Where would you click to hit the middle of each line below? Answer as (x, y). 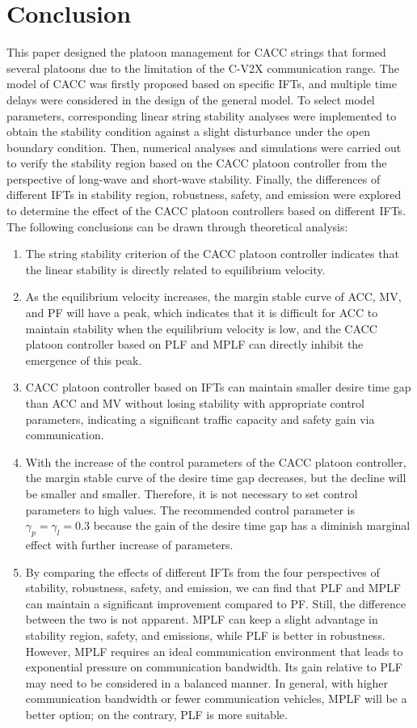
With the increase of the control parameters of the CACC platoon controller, (216, 461)
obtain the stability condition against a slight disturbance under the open (189, 131)
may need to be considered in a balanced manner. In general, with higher (207, 682)
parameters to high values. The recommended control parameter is (190, 509)
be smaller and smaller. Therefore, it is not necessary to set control (192, 493)
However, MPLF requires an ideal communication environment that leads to (214, 651)
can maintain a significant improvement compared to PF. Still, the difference (216, 603)
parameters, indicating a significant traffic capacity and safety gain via (200, 419)
